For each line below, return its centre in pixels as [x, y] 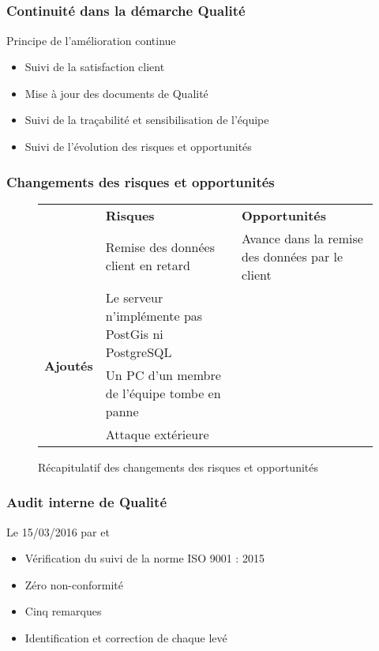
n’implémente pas [154, 315]
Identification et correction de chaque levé [126, 638]
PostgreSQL [139, 352]
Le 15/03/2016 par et [58, 531]
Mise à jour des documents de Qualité [116, 93]
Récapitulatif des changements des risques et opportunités [178, 467]
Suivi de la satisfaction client [95, 67]
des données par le [292, 256]
